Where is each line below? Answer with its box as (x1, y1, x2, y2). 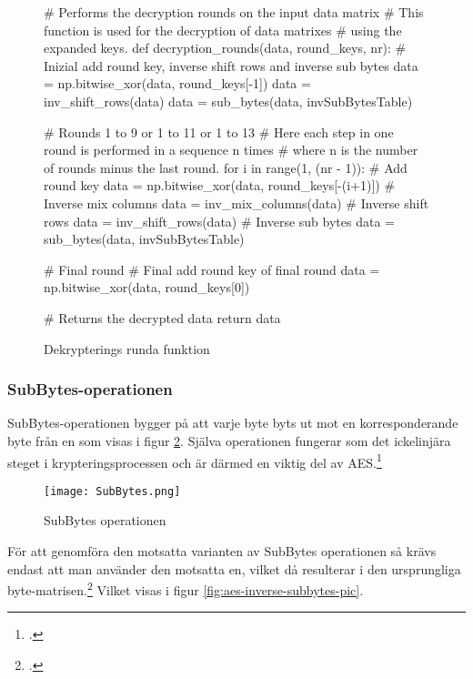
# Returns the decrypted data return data (44, 308, 281, 327)
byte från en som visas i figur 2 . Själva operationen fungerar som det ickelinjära (7, 431, 451, 450)
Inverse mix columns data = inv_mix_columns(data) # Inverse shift (44, 193, 429, 212)
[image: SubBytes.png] (44, 484, 181, 498)
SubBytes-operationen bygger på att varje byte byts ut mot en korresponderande (7, 413, 458, 432)
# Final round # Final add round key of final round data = (44, 259, 380, 279)
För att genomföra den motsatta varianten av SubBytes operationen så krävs (7, 542, 437, 560)
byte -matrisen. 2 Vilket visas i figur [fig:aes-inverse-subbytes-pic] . (7, 578, 364, 599)
